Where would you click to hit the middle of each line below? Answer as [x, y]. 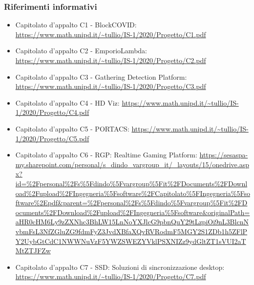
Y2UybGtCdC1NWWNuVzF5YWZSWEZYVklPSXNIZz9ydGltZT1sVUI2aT [131, 241]
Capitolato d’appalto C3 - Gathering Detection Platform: [101, 77]
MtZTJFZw [33, 251]
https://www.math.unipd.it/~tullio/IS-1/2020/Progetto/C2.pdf [111, 60]
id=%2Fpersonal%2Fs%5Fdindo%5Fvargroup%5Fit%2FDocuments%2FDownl [131, 183]
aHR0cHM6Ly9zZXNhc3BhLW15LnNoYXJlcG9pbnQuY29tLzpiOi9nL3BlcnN [132, 222]
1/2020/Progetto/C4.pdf [52, 112]
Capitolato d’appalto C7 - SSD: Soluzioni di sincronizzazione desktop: [120, 267]
